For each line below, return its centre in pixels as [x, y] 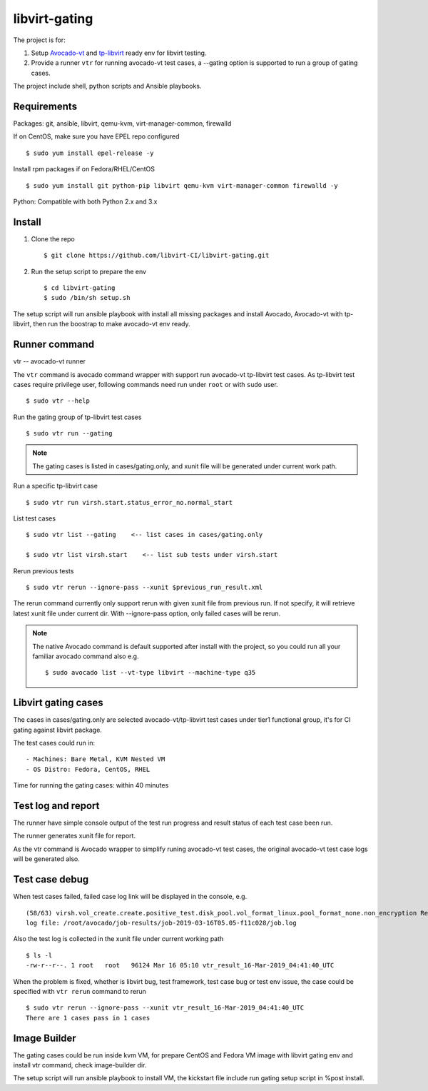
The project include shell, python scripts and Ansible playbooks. [107, 86]
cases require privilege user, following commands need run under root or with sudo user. [146, 384]
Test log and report [56, 806]
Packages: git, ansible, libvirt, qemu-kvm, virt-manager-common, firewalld [122, 124]
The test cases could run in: [54, 743]
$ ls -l [39, 955]
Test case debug [51, 879]
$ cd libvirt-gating [80, 288]
